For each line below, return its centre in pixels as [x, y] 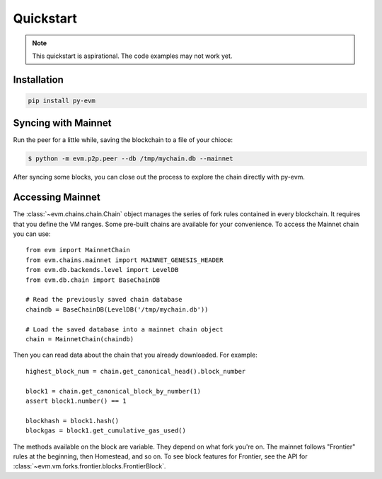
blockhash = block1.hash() [73, 421]
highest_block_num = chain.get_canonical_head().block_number [136, 371]
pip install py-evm [62, 100]
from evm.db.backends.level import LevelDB [102, 270]
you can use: [32, 234]
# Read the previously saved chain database [104, 300]
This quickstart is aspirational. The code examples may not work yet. [132, 56]
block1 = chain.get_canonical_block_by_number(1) [114, 391]
